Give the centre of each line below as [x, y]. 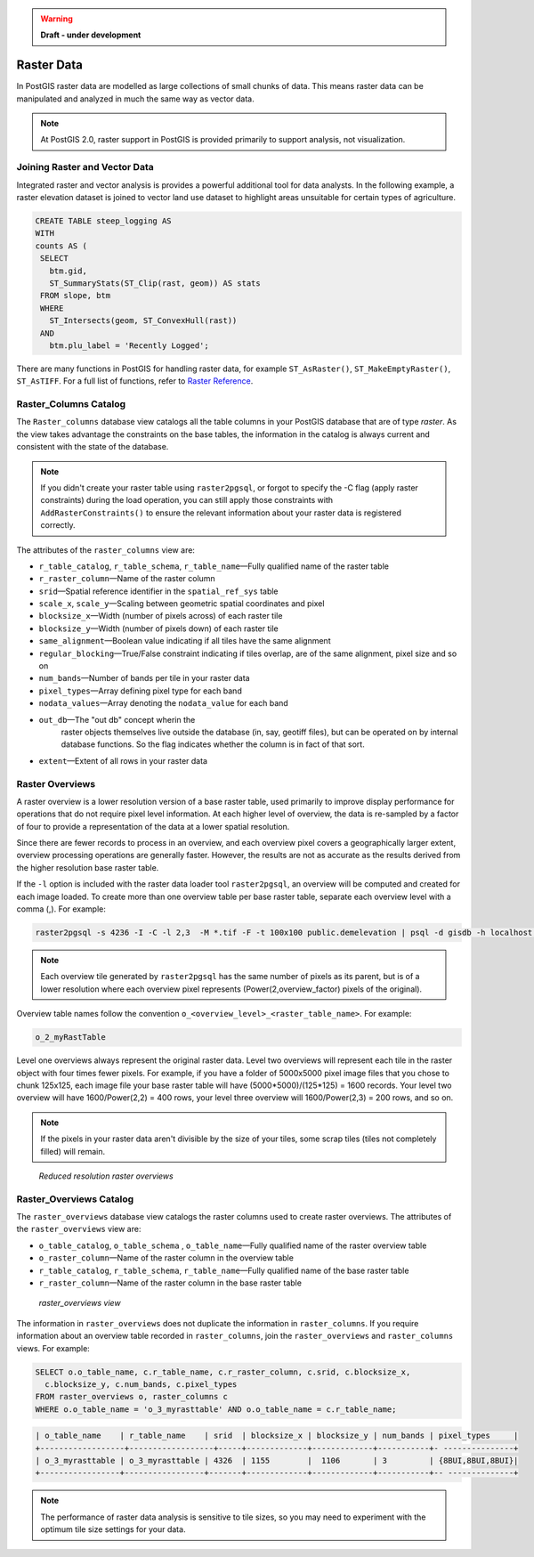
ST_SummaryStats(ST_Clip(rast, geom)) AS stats [155, 283]
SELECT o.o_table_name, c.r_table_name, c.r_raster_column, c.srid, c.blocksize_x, [223, 1372]
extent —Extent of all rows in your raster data [123, 760]
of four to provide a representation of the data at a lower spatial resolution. [153, 826]
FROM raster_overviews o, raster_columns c [132, 1397]
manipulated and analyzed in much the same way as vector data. [135, 99]
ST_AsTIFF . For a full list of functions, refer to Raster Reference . [135, 381]
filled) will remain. [73, 1151]
